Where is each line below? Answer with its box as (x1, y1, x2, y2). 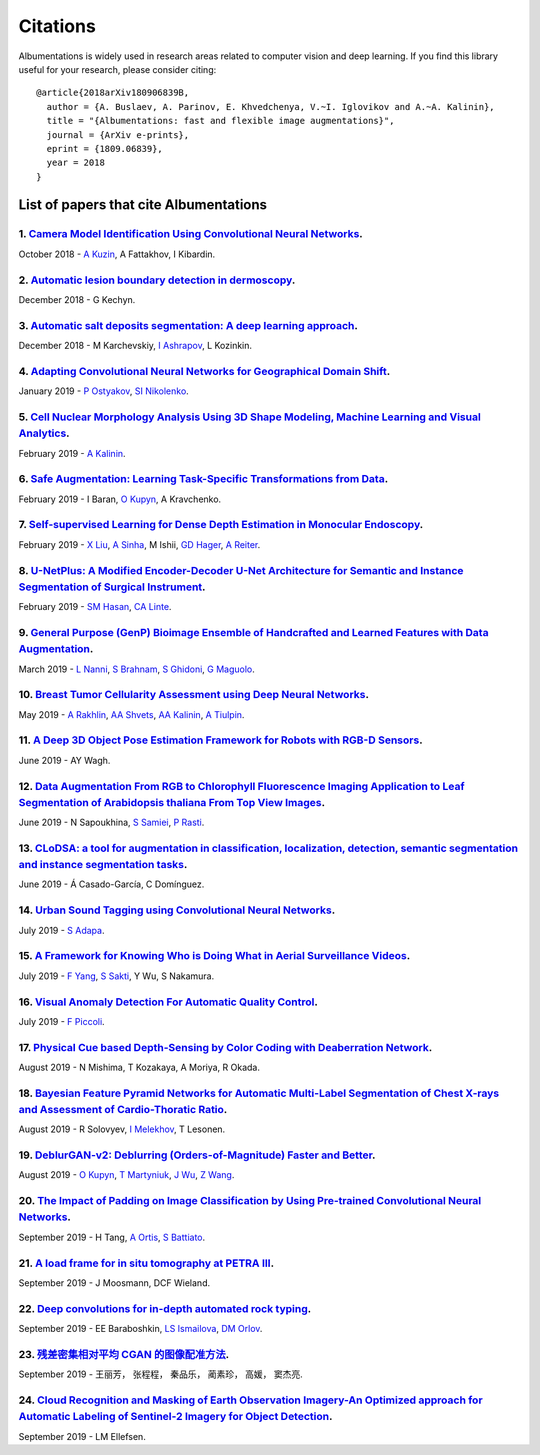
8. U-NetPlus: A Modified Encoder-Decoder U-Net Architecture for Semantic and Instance (18, 563, 464, 577)
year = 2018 (46, 157, 105, 169)
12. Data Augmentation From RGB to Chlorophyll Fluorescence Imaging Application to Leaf (18, 779, 465, 793)
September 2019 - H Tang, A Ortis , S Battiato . (18, 1231, 206, 1243)
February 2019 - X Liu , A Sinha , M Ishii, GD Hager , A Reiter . (18, 538, 261, 550)
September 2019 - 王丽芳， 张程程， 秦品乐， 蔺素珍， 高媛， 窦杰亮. (18, 1368, 304, 1380)
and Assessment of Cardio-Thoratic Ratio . (18, 1102, 228, 1116)
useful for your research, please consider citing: (18, 63, 217, 75)
